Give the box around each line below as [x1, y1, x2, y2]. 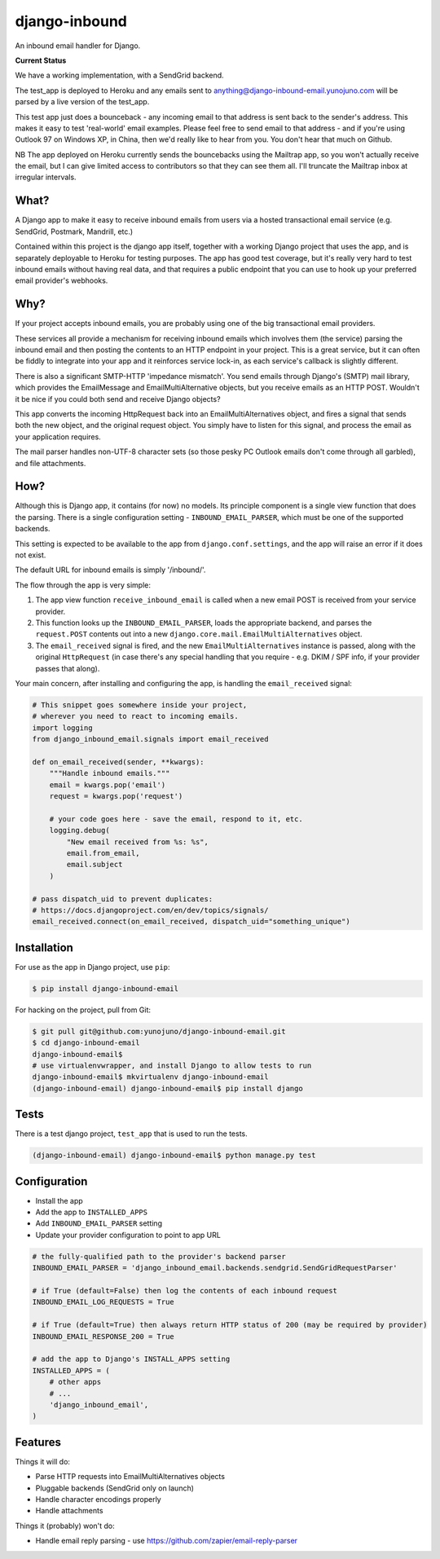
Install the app [35, 1196, 83, 1205]
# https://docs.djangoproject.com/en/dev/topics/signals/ [32, 905, 269, 914]
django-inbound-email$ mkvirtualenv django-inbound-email [32, 1072, 269, 1081]
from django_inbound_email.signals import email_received [32, 734, 269, 744]
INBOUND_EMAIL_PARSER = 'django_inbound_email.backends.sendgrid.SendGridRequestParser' [32, 1263, 398, 1273]
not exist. [15, 550, 46, 560]
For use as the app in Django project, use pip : [15, 962, 170, 971]
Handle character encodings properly [35, 1494, 162, 1504]
